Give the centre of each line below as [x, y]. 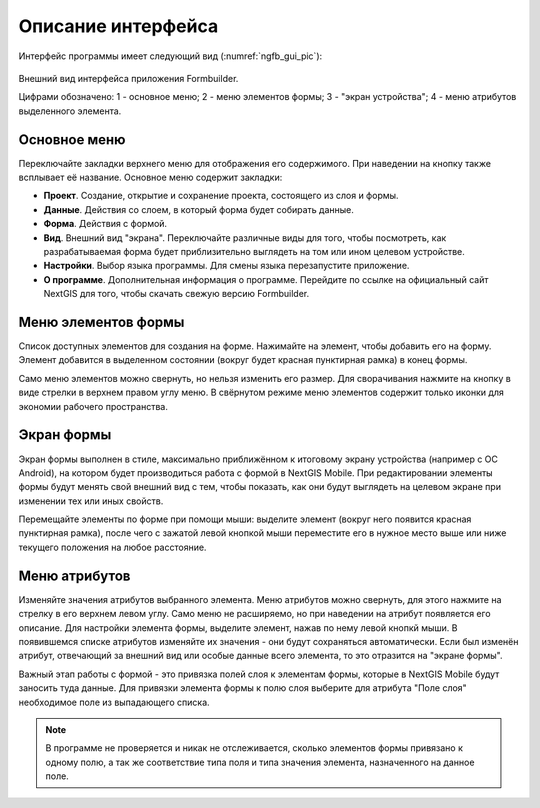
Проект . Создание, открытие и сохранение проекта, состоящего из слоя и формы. [221, 196]
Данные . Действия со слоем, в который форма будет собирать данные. [198, 209]
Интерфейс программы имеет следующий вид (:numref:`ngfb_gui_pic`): [170, 56]
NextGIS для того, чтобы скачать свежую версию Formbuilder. [176, 294]
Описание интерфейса [118, 26]
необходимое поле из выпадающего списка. [114, 702]
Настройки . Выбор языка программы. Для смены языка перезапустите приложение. [226, 266]
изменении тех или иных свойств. [91, 501]
